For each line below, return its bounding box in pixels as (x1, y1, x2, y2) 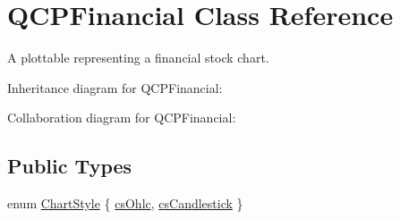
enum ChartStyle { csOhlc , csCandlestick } (7, 194, 243, 213)
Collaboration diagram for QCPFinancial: (7, 108, 236, 127)
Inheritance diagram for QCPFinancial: (7, 78, 223, 97)
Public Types (7, 152, 132, 180)
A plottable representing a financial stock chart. (7, 48, 269, 67)
